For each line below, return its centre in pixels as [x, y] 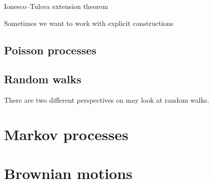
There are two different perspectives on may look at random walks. [107, 100]
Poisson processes [50, 50]
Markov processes [66, 134]
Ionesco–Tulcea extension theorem [56, 6]
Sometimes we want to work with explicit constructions [89, 23]
